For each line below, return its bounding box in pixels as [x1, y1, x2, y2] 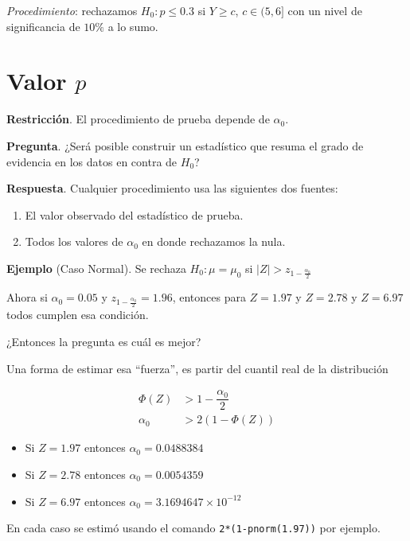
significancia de [6, 18, 80, 34]
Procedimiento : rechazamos [6, 2, 138, 18]
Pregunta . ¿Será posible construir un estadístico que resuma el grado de [6, 137, 364, 154]
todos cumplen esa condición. [6, 306, 149, 323]
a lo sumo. [107, 18, 158, 34]
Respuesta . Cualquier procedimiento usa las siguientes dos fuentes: [6, 180, 338, 197]
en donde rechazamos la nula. [142, 233, 286, 250]
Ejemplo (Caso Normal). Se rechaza [6, 259, 186, 276]
